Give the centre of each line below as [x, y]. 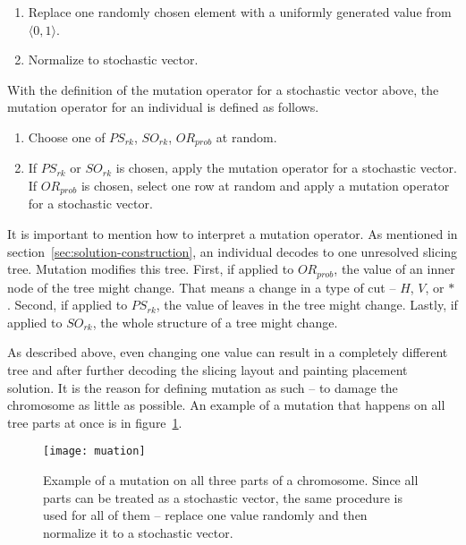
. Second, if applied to [68, 305]
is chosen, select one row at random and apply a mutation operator [265, 186]
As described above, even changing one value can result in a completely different [228, 352]
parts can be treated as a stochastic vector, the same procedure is [223, 497]
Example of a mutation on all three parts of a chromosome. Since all [231, 480]
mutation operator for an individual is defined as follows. [163, 107]
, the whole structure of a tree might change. [215, 322]
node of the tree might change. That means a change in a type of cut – [202, 287]
